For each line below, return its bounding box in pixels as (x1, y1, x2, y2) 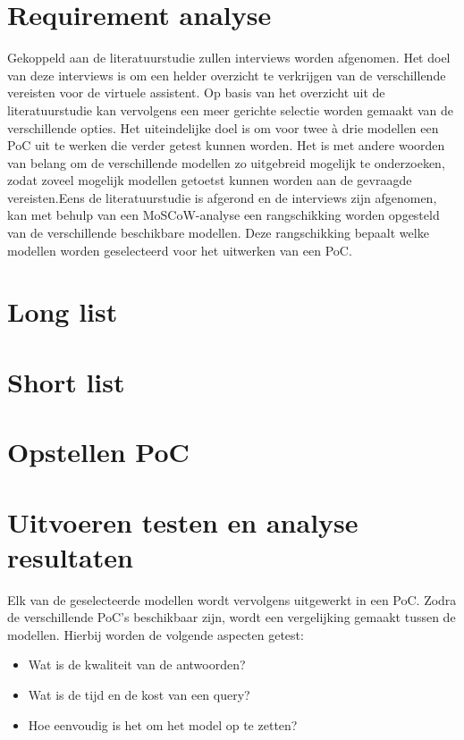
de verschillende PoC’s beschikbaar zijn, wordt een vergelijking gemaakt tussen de (7, 608, 456, 626)
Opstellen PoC (7, 433, 190, 470)
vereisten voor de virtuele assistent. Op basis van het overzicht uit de (7, 83, 385, 102)
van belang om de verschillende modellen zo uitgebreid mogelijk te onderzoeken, (7, 153, 445, 172)
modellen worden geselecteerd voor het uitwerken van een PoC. (7, 240, 352, 259)
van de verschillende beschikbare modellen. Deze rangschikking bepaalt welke (7, 223, 429, 242)
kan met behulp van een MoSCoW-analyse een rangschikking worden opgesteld (7, 206, 440, 224)
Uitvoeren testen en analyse (7, 503, 359, 540)
